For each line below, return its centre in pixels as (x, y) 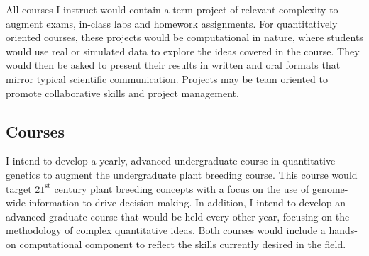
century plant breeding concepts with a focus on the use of (182, 188)
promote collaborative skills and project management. (122, 93)
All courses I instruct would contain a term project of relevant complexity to (172, 9)
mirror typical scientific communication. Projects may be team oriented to (167, 78)
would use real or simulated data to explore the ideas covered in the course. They (183, 51)
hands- (343, 230)
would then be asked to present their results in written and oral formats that (173, 65)
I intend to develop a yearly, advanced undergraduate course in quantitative (171, 161)
